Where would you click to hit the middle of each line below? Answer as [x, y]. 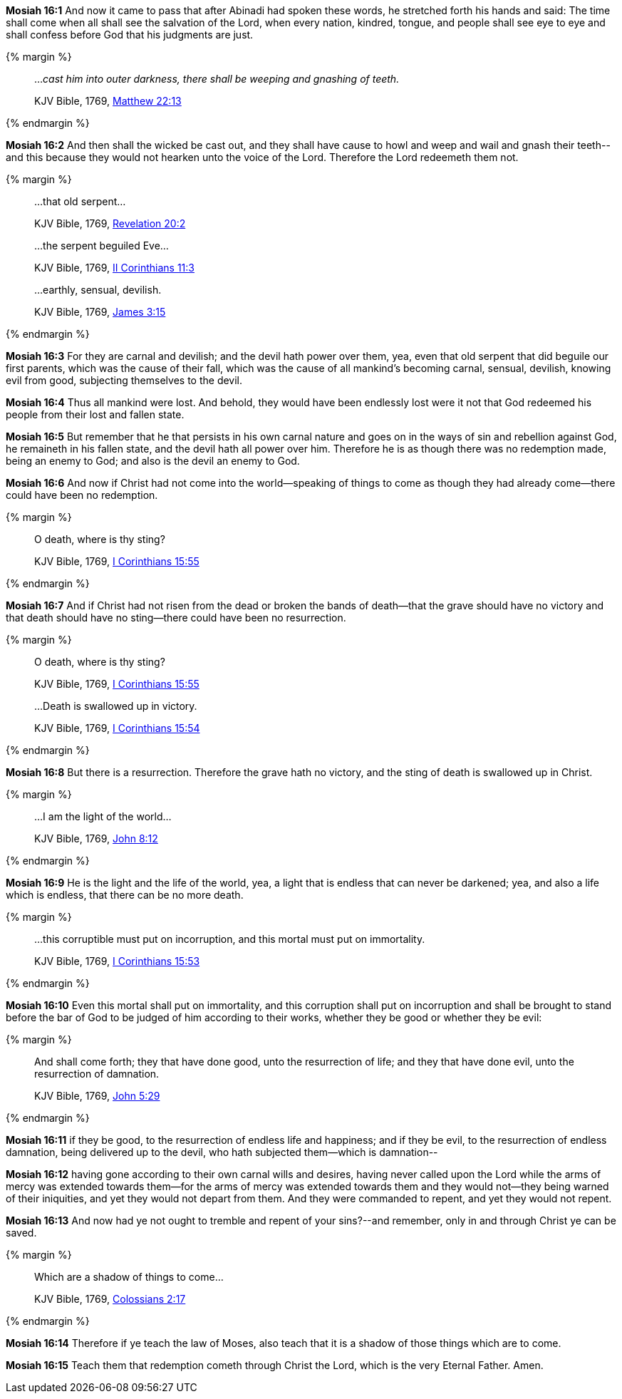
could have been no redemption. [82, 495]
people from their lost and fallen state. [95, 414]
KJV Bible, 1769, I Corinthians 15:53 [117, 961]
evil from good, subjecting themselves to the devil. [124, 380]
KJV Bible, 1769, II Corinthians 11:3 [114, 268]
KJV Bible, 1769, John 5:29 [97, 1096]
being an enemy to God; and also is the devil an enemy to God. [153, 461]
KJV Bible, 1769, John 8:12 [96, 838]
